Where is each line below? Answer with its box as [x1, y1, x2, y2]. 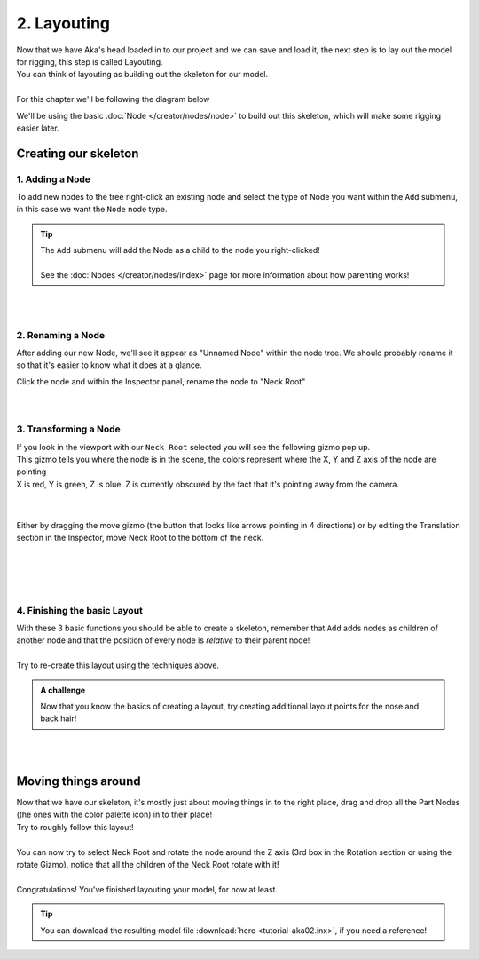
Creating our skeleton [16, 146, 139, 161]
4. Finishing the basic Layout [16, 604, 144, 616]
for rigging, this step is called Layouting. [16, 56, 163, 67]
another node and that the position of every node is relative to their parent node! [16, 635, 310, 646]
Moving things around [16, 773, 141, 789]
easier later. [16, 123, 59, 133]
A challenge [40, 685, 86, 695]
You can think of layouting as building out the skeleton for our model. [16, 69, 269, 80]
